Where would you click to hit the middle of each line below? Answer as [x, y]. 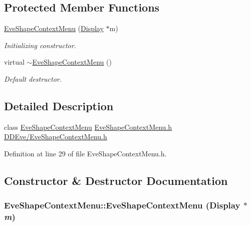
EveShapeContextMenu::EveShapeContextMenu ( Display [122, 205]
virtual [14, 62]
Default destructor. [33, 78]
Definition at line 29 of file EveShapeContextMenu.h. [85, 153]
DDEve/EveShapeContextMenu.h [56, 137]
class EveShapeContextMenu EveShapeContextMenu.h [88, 127]
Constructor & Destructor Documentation [116, 180]
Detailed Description [59, 105]
